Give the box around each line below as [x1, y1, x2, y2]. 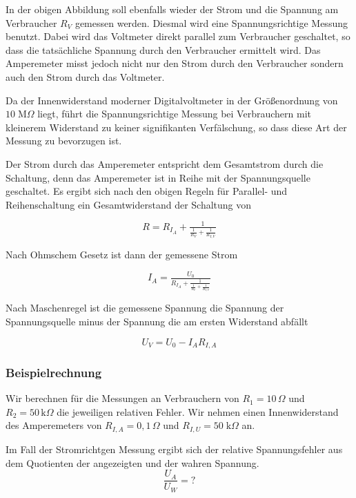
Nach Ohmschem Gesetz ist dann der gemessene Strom [6, 247, 238, 262]
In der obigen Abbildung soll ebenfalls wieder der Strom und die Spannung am [6, 2, 339, 16]
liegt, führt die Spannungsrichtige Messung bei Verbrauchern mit [37, 106, 311, 121]
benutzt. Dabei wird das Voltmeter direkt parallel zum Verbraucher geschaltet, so [6, 29, 350, 44]
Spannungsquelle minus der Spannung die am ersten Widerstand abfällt [6, 314, 308, 328]
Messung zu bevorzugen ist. [6, 133, 122, 148]
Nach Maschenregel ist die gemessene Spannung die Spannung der [6, 300, 284, 315]
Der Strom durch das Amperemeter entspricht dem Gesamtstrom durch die [6, 156, 324, 171]
